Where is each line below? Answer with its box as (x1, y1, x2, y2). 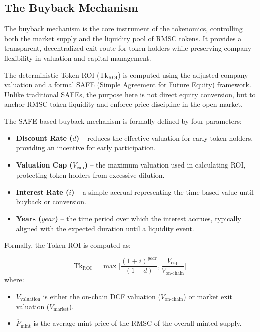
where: (4, 274, 24, 285)
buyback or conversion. (16, 196, 86, 207)
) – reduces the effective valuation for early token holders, (76, 132, 253, 143)
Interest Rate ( (16, 186, 69, 197)
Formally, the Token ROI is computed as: (4, 240, 131, 250)
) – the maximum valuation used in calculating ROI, (84, 159, 246, 170)
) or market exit (183, 291, 232, 301)
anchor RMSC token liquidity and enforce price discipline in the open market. (4, 99, 243, 109)
